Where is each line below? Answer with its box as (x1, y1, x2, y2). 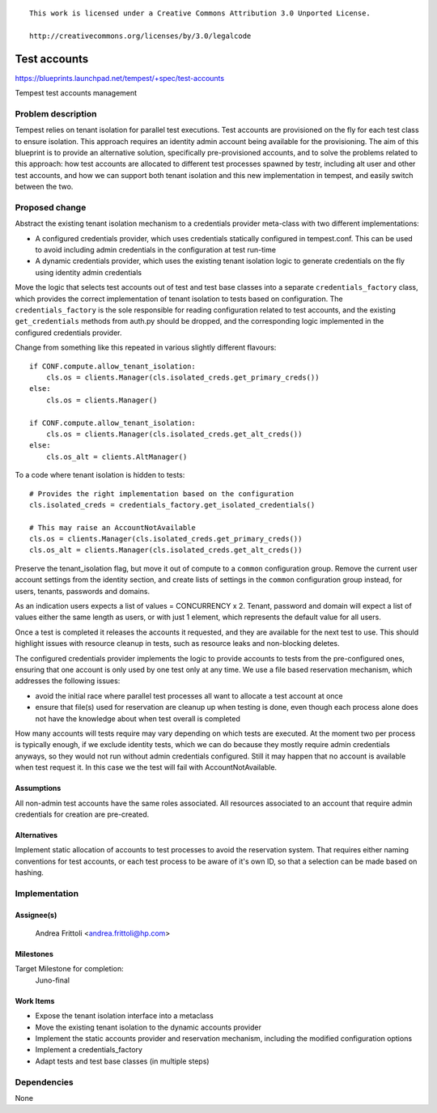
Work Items (15, 996, 55, 1005)
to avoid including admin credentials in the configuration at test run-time (35, 245, 277, 255)
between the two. (15, 182, 74, 192)
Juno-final (35, 975, 70, 985)
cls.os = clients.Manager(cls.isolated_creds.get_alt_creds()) (45, 429, 303, 439)
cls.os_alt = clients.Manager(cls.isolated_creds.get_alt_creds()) (29, 546, 303, 554)
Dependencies (15, 1077, 74, 1088)
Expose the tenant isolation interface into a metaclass (35, 1011, 214, 1021)
